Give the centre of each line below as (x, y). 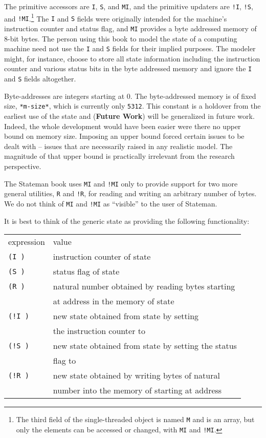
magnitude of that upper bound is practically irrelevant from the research (119, 156)
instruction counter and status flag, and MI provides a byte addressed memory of (130, 28)
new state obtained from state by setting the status (145, 346)
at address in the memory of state (114, 301)
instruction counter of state (102, 257)
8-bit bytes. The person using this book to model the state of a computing (121, 38)
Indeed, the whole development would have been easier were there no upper (123, 126)
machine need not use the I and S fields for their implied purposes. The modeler (130, 48)
